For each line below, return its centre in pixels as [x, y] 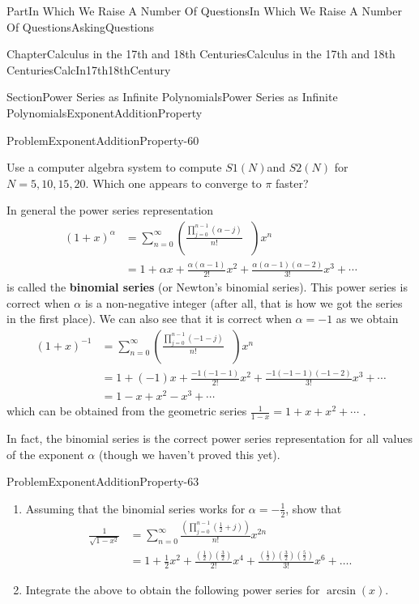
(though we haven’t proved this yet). [189, 454]
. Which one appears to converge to [173, 183]
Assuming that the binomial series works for [135, 508]
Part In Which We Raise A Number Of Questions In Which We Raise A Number [204, 11]
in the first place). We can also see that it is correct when [149, 319]
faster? [292, 183]
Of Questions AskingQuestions [81, 26]
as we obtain [367, 319]
